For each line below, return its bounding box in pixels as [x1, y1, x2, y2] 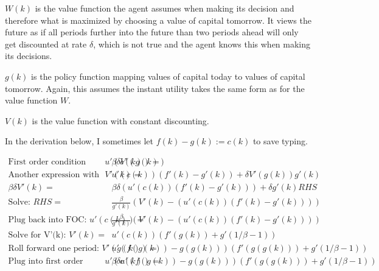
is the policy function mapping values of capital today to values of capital [31, 69, 305, 82]
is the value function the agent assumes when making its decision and [35, 2, 294, 14]
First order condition [8, 157, 86, 166]
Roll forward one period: [8, 244, 99, 253]
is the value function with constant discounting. [32, 114, 209, 127]
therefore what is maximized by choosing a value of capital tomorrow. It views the [5, 13, 311, 26]
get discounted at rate [5, 37, 87, 50]
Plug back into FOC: [8, 216, 87, 225]
